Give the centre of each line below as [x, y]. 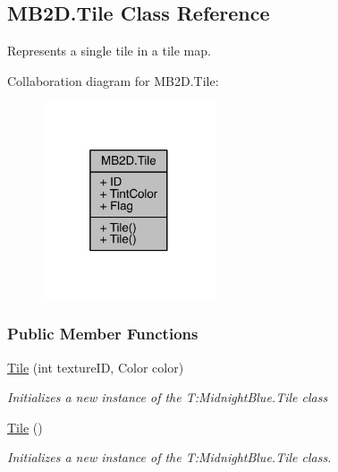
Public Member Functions [103, 334]
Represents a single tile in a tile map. [109, 51]
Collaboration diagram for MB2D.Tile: [113, 80]
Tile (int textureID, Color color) [96, 367]
